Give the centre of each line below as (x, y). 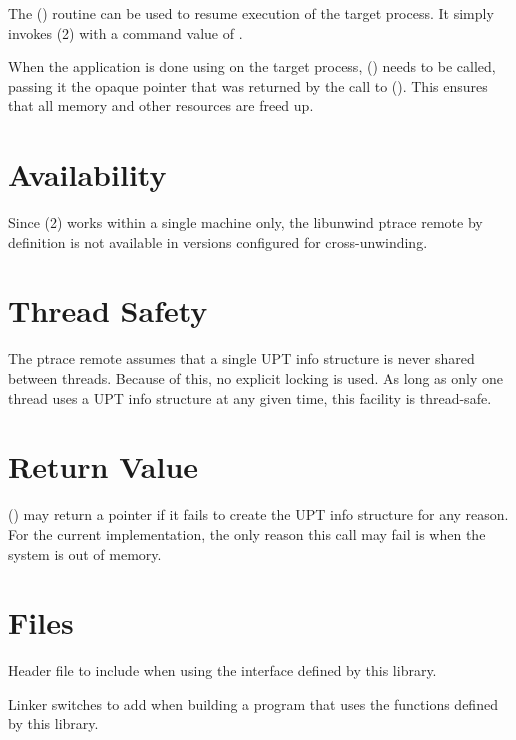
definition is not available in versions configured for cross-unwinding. (218, 241)
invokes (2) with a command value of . (125, 32)
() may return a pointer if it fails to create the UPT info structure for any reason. (258, 514)
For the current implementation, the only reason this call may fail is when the (247, 533)
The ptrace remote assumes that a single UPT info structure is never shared (241, 358)
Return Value (103, 466)
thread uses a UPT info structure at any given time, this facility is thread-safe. (250, 397)
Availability (87, 174)
